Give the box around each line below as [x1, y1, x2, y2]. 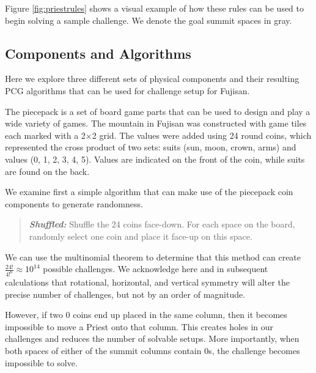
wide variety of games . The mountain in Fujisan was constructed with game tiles [5, 117, 307, 130]
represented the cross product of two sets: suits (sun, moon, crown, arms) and [5, 141, 296, 153]
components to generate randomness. [5, 197, 143, 210]
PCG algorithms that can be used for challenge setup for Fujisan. [5, 84, 250, 97]
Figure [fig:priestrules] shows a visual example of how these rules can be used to [5, 2, 304, 14]
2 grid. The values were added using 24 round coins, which [92, 128, 312, 141]
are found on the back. [5, 164, 90, 177]
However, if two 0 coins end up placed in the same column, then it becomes [5, 308, 287, 321]
